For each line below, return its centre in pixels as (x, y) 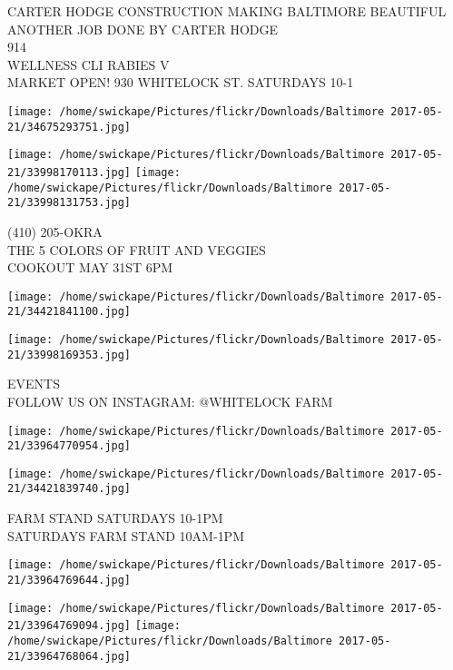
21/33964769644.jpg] (69, 580)
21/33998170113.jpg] (69, 172)
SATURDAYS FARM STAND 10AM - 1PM (126, 535)
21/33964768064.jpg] (69, 656)
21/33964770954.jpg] (69, 446)
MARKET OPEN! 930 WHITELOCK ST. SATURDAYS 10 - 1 (181, 82)
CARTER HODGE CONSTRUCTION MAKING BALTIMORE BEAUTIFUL (227, 11)
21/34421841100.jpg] (69, 312)
